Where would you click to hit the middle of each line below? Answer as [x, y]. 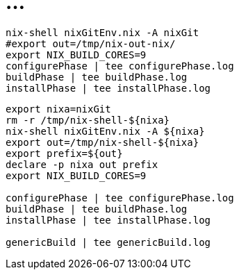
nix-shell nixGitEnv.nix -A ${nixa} [105, 131]
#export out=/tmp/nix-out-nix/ [91, 43]
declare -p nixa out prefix [82, 164]
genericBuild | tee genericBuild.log [108, 242]
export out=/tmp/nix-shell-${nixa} [102, 142]
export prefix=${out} [64, 153]
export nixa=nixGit [58, 109]
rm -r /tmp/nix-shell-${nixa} [88, 120]
